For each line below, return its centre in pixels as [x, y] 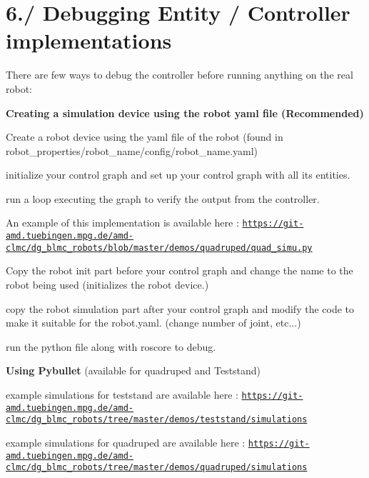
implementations [89, 40]
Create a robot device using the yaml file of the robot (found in [145, 137]
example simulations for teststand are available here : [122, 394]
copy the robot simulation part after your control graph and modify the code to [180, 308]
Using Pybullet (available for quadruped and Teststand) [133, 370]
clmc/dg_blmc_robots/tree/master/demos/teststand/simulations [157, 420]
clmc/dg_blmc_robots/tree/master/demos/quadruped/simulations [157, 468]
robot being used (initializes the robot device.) [107, 285]
